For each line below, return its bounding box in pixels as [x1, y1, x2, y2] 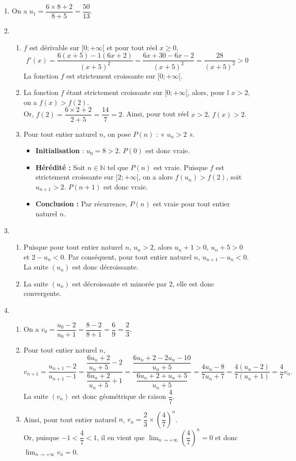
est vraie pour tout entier [153, 198, 230, 209]
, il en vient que [97, 432, 145, 442]
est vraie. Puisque [153, 162, 208, 172]
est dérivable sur [29, 42, 80, 52]
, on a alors [138, 172, 173, 182]
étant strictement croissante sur [66, 87, 163, 97]
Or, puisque [23, 432, 59, 442]
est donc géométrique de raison [72, 391, 166, 401]
